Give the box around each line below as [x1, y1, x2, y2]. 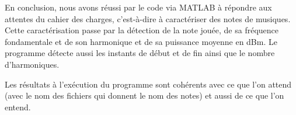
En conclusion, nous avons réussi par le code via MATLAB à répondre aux [5, 1, 272, 13]
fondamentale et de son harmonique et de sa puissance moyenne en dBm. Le [5, 35, 277, 47]
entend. [5, 100, 31, 113]
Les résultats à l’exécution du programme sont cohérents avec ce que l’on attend [5, 78, 292, 90]
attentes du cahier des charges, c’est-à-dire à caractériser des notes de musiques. [5, 12, 291, 25]
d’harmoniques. [5, 58, 60, 70]
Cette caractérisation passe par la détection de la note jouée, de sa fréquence [5, 24, 279, 36]
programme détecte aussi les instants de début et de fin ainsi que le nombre [5, 47, 275, 59]
